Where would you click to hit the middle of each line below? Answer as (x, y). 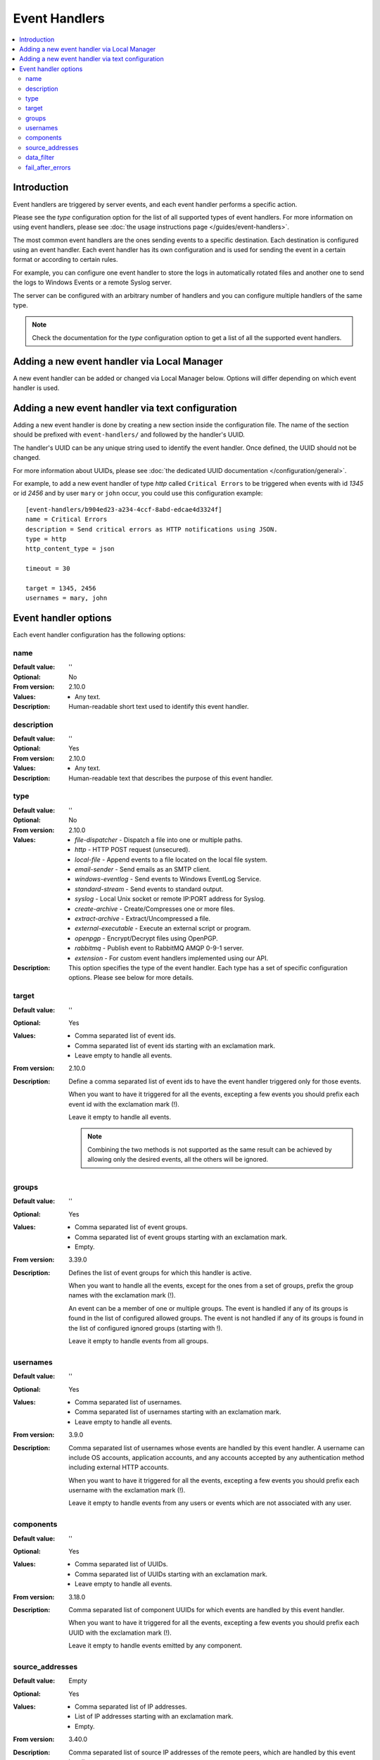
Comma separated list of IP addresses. (131, 1706)
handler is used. (36, 388)
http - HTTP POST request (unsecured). (132, 850)
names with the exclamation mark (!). (122, 1295)
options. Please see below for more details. (131, 978)
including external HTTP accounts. (119, 1467)
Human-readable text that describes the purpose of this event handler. (171, 778)
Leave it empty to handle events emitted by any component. (156, 1646)
